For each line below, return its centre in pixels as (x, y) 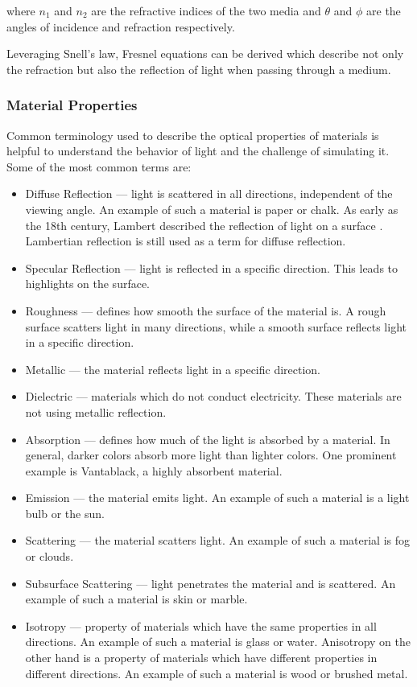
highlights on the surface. (88, 284)
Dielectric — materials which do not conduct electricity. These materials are (213, 396)
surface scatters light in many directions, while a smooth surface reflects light (216, 326)
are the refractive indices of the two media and (206, 10)
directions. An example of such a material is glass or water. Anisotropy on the (218, 642)
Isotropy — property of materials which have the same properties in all (201, 625)
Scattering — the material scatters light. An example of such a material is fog (218, 540)
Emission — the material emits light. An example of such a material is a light (217, 498)
